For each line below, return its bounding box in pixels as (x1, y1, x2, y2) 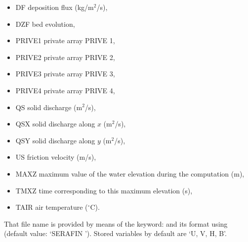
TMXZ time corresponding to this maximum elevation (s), (15, 185, 193, 195)
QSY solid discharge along (15, 135, 95, 145)
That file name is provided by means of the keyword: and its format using (4, 218, 228, 229)
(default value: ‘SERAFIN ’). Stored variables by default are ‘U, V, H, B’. (4, 228, 227, 239)
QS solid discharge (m (15, 102, 83, 112)
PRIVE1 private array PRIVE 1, (15, 35, 115, 46)
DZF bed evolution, (15, 18, 75, 29)
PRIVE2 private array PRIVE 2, (15, 52, 115, 62)
